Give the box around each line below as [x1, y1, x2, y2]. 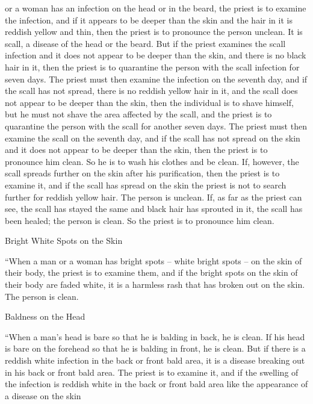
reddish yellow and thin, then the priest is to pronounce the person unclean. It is [5, 25, 303, 38]
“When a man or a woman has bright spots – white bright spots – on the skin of [5, 254, 302, 267]
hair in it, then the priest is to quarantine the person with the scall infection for [5, 60, 300, 73]
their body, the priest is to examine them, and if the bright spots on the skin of [5, 266, 298, 279]
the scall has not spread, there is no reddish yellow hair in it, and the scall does [5, 84, 298, 97]
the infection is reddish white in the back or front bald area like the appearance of [5, 378, 308, 390]
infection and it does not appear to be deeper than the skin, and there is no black [5, 49, 306, 61]
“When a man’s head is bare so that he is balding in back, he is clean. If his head [5, 330, 305, 343]
